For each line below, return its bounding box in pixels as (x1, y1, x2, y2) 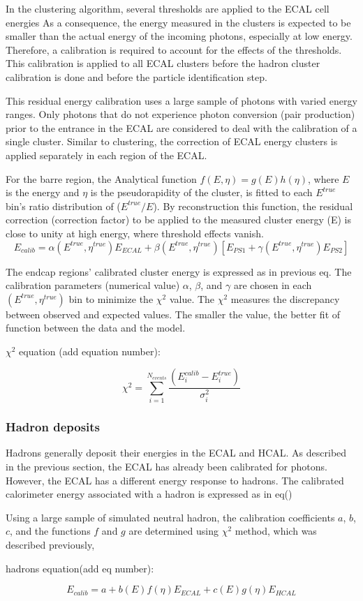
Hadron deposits (6, 418, 101, 436)
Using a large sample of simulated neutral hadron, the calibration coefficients (6, 510, 335, 524)
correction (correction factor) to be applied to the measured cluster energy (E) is (6, 212, 351, 227)
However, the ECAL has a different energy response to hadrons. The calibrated (6, 473, 344, 487)
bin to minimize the (68, 291, 154, 306)
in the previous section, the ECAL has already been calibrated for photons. (6, 459, 327, 474)
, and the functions (10, 524, 91, 538)
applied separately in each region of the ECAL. (6, 147, 207, 162)
